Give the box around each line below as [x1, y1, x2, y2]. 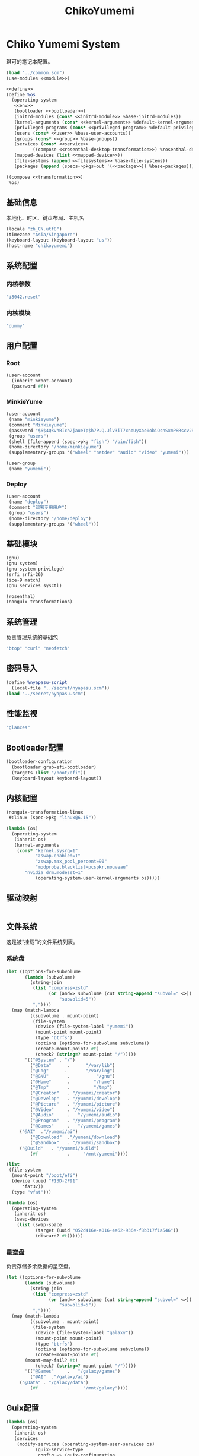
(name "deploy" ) [8, 499, 49, 505]
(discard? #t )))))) [35, 1233, 84, 1239]
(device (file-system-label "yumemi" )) [35, 1024, 134, 1030]
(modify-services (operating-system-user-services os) [17, 1441, 155, 1447]
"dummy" [6, 322, 25, 329]
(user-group [6, 460, 36, 467]
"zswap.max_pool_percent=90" [35, 859, 108, 865]
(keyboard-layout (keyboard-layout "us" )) [6, 238, 113, 243]
